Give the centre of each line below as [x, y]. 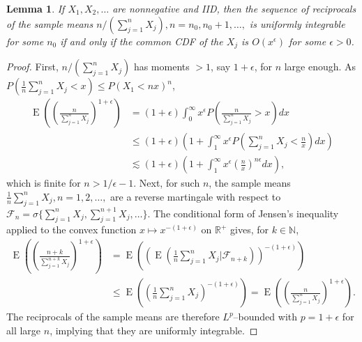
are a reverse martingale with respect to [196, 196]
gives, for [249, 230]
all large [24, 330]
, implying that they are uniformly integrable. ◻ [154, 330]
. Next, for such [167, 183]
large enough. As [320, 67]
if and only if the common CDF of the [142, 41]
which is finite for [44, 183]
